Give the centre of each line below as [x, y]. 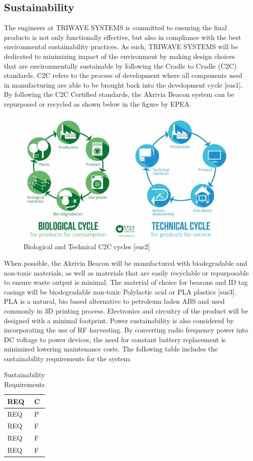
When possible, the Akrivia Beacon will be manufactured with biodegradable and [126, 263]
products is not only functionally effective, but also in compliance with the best [123, 37]
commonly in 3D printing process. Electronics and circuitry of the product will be [126, 310]
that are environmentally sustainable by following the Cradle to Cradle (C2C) [120, 65]
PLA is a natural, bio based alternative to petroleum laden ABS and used [114, 301]
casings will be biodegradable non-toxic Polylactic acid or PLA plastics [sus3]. [120, 291]
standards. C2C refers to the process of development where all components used [123, 75]
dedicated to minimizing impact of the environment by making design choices [119, 56]
